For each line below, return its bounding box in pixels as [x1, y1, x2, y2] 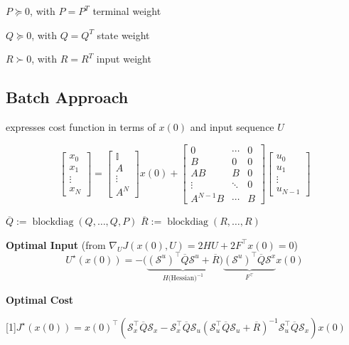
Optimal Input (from [6, 237, 106, 252]
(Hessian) [168, 275, 197, 282]
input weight [96, 51, 151, 66]
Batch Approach [6, 86, 129, 108]
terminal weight [92, 4, 161, 18]
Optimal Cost [6, 292, 74, 307]
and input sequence [190, 119, 274, 134]
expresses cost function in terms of [6, 119, 156, 134]
